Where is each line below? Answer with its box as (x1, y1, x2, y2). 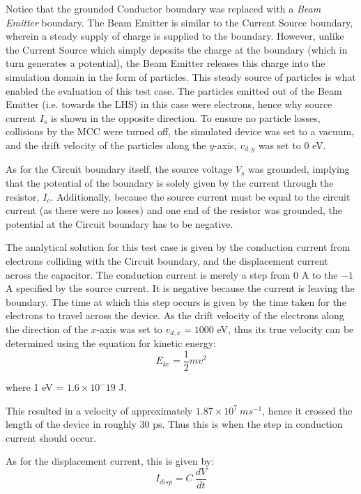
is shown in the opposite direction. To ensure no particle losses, (50, 110, 321, 125)
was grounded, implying (248, 162, 350, 176)
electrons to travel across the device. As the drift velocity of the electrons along (6, 308, 344, 323)
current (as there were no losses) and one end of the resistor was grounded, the (6, 203, 342, 217)
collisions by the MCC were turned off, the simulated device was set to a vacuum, (6, 124, 355, 139)
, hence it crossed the (262, 403, 353, 417)
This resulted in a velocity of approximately (6, 403, 193, 417)
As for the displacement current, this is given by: (6, 454, 215, 468)
